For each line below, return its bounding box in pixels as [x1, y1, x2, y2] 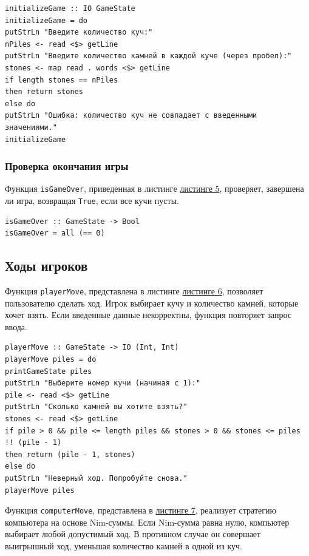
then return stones [5, 87, 83, 97]
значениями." [5, 123, 57, 132]
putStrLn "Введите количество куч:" [5, 28, 153, 37]
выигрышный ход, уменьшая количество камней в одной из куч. [5, 540, 242, 552]
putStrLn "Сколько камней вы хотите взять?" [5, 402, 188, 412]
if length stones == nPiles [5, 75, 118, 84]
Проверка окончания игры [5, 158, 129, 174]
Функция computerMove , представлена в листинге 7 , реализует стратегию [5, 504, 276, 517]
